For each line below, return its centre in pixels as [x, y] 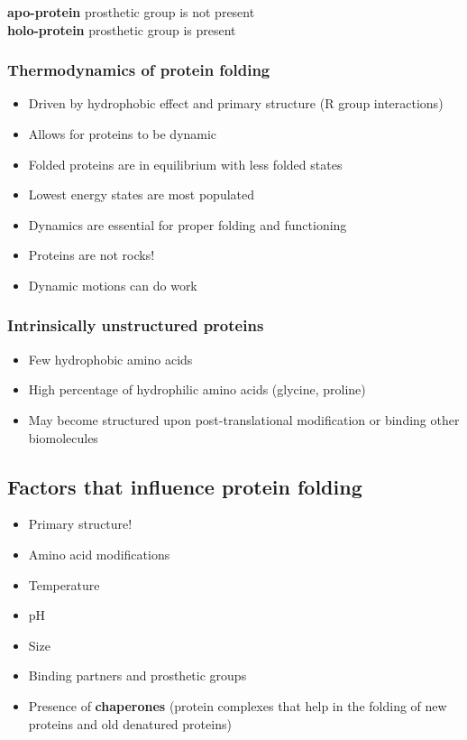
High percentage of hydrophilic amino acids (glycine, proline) [197, 389]
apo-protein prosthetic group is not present [131, 12]
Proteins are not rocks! [92, 255]
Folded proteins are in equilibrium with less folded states [185, 164]
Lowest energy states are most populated [142, 194]
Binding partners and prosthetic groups [137, 675]
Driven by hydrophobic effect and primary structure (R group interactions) [236, 103]
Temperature [64, 584]
